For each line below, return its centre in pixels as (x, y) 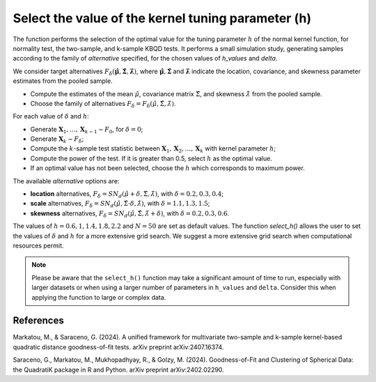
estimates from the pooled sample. (63, 81)
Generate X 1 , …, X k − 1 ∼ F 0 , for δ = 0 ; (87, 130)
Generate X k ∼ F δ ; (57, 139)
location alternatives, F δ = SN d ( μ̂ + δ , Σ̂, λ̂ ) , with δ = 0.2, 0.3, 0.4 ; (127, 194)
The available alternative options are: (66, 181)
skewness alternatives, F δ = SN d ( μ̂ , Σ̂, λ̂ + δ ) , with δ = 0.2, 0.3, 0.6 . (130, 214)
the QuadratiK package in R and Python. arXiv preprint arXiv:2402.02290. (118, 369)
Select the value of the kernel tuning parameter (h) (162, 18)
